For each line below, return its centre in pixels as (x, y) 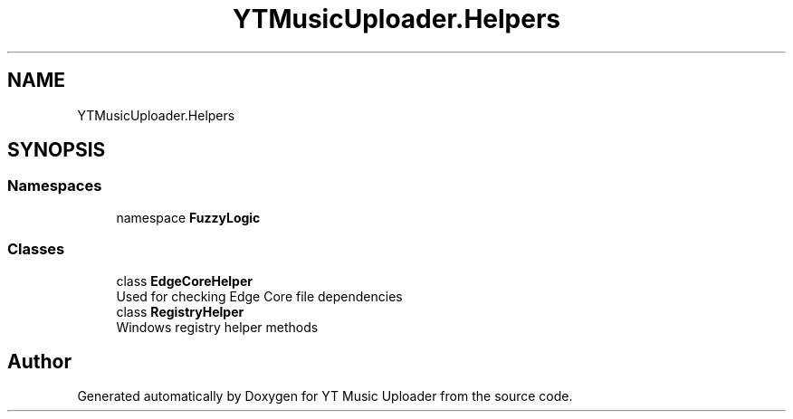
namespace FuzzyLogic (188, 217)
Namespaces (55, 186)
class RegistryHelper (180, 311)
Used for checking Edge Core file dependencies (259, 296)
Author (39, 361)
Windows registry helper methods (217, 327)
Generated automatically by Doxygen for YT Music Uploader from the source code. (325, 396)
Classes (36, 249)
